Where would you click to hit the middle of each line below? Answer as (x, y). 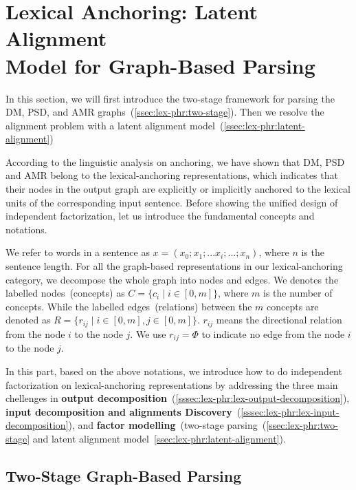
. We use (148, 333)
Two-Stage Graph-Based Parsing (124, 475)
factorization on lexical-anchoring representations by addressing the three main (172, 384)
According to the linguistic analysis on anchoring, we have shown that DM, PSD (175, 161)
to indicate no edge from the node (273, 333)
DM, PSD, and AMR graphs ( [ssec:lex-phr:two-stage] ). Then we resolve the (165, 112)
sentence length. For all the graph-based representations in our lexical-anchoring (174, 266)
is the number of (298, 293)
